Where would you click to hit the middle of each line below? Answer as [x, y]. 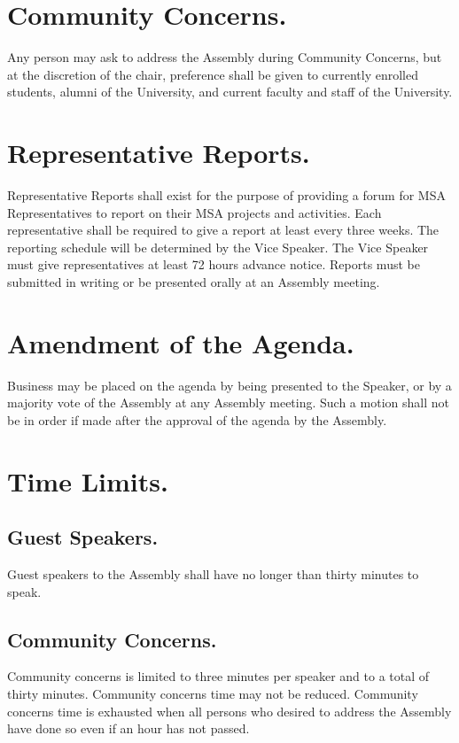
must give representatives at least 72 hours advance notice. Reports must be [214, 264]
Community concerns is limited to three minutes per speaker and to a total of [218, 676]
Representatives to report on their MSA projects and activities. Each [194, 212]
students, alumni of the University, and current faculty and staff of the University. [230, 92]
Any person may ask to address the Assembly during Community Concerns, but [225, 57]
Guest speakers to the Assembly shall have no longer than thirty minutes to [213, 574]
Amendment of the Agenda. [181, 342]
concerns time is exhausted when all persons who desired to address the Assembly [229, 711]
